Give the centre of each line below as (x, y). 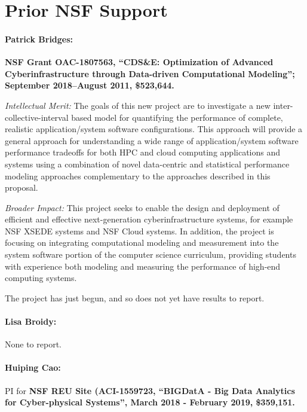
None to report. (33, 344)
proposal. (22, 187)
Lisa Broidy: (31, 321)
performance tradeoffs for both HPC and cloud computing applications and (143, 152)
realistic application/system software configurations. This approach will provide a (154, 129)
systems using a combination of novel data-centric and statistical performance (147, 164)
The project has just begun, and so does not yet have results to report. (135, 297)
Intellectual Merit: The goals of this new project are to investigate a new (138, 105)
